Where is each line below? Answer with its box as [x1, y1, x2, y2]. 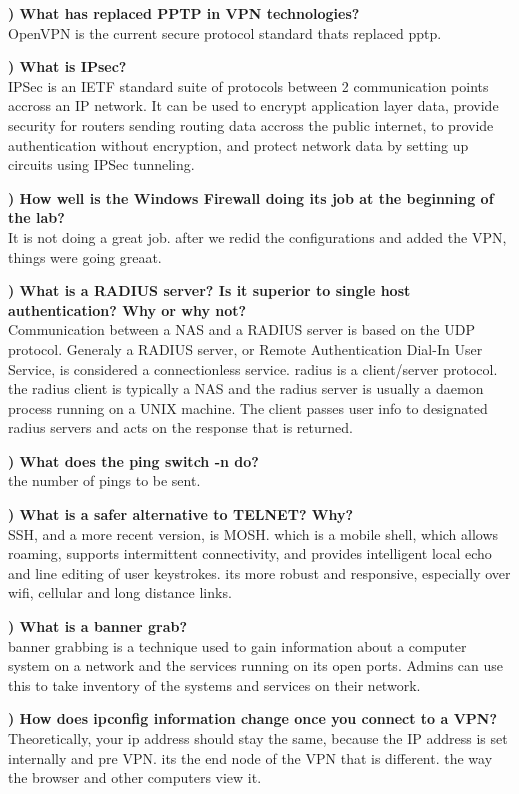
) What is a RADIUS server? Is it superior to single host [8, 280, 411, 301]
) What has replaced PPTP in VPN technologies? [8, 3, 360, 23]
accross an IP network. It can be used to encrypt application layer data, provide [8, 95, 499, 116]
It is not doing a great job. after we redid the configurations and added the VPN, [8, 226, 507, 247]
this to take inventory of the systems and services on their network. [8, 674, 421, 695]
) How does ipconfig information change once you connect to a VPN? [8, 708, 498, 729]
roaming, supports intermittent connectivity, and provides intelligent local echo [8, 543, 492, 564]
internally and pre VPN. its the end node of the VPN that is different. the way [8, 747, 493, 768]
